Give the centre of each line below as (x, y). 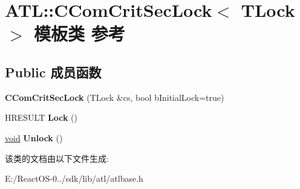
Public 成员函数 (53, 72)
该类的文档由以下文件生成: (57, 158)
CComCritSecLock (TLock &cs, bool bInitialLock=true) (115, 97)
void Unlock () (34, 137)
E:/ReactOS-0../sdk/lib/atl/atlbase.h (74, 178)
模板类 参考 (80, 34)
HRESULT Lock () (41, 117)
